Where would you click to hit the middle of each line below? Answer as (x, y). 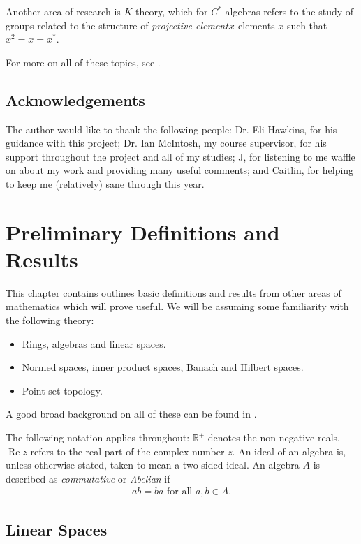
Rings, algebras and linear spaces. (94, 343)
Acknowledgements (75, 100)
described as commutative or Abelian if (88, 478)
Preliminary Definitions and (143, 231)
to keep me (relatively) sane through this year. (105, 183)
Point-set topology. (62, 390)
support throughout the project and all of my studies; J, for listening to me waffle (180, 156)
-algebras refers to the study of (288, 11)
